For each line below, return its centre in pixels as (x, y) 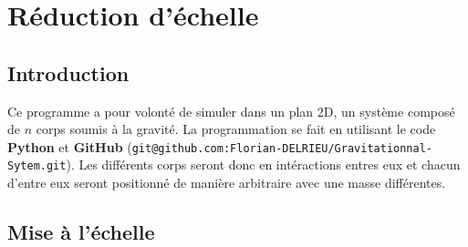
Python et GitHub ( (70, 146)
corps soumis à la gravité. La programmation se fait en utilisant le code (236, 129)
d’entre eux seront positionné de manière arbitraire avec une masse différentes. (227, 183)
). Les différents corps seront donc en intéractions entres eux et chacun (263, 165)
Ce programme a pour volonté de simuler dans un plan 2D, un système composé (231, 111)
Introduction (68, 72)
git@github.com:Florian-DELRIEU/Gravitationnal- (282, 148)
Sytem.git (37, 166)
